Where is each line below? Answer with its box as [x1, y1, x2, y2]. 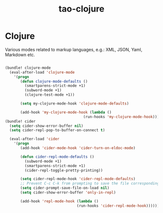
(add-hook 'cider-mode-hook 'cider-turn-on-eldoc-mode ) [20, 146, 136, 151]
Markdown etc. [5, 52, 35, 58]
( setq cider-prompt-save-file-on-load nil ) [20, 185, 110, 191]
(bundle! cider [5, 119, 36, 124]
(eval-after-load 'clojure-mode [9, 70, 75, 75]
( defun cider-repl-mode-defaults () [20, 154, 95, 159]
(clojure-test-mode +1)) [24, 92, 75, 97]
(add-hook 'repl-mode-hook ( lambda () [20, 198, 98, 204]
